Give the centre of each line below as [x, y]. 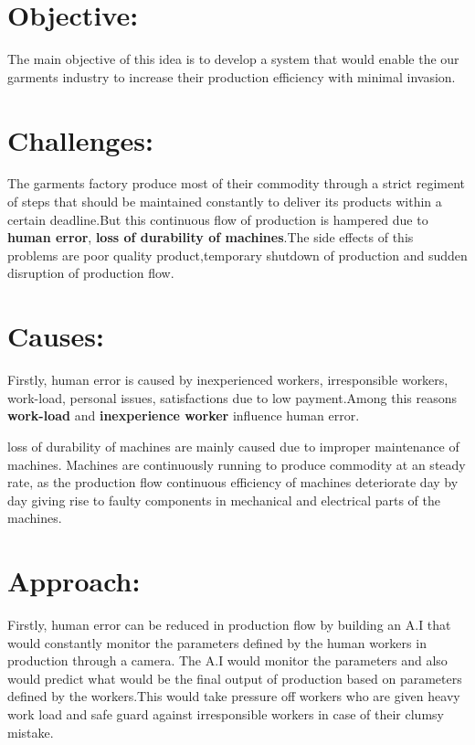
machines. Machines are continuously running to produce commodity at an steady [237, 464]
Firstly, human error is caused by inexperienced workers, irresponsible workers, [228, 380]
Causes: [56, 336]
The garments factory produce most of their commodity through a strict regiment [236, 183]
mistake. [31, 732]
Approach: [74, 581]
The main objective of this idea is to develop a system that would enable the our [233, 59]
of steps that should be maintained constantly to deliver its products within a [225, 202]
